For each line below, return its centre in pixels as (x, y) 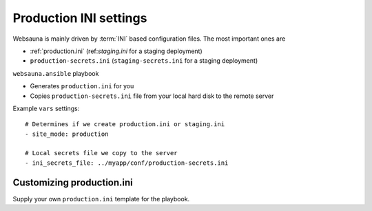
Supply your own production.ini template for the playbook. (101, 199)
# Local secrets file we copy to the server (102, 153)
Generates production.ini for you (82, 86)
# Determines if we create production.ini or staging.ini (125, 124)
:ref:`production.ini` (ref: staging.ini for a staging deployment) (116, 51)
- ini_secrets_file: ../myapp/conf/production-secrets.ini (127, 163)
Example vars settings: (46, 108)
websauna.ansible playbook (56, 73)
